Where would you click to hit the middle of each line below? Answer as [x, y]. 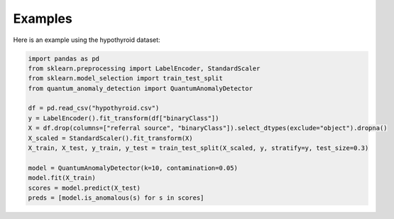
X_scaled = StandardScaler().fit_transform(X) [110, 138]
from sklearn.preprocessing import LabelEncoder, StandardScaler [144, 68]
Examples [43, 18]
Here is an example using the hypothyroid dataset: [87, 40]
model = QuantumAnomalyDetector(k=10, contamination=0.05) [133, 168]
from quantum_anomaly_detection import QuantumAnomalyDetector [141, 88]
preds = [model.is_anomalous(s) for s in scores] [116, 198]
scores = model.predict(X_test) [84, 188]
